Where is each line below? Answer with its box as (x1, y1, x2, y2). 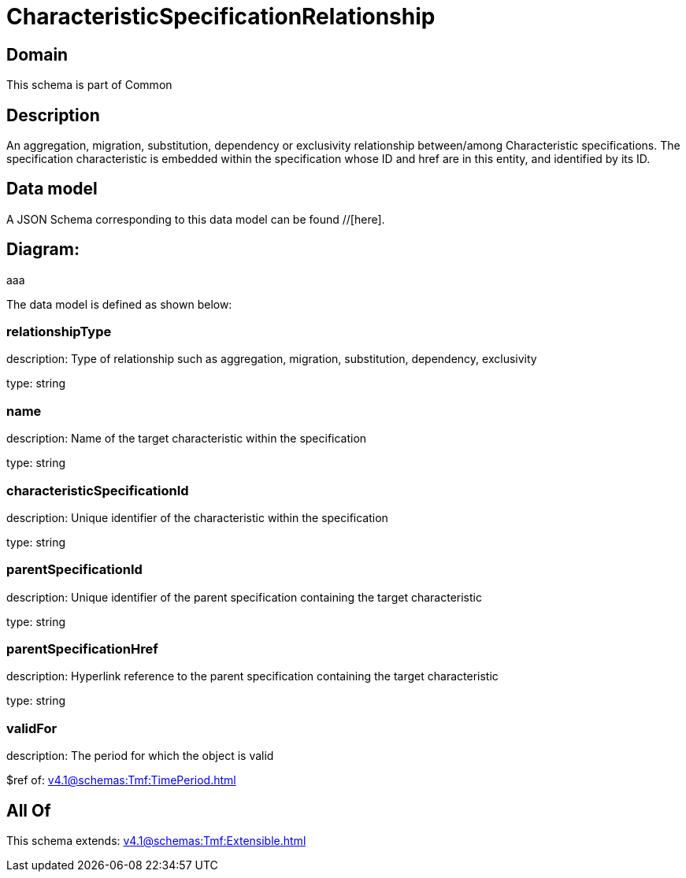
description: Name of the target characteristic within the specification (6, 432, 367, 446)
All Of (6, 800, 51, 821)
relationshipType (6, 324, 112, 340)
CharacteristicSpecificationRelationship (6, 3, 436, 30)
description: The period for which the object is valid (6, 749, 274, 763)
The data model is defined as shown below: (6, 297, 232, 311)
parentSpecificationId (6, 561, 143, 578)
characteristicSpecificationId (6, 482, 189, 498)
